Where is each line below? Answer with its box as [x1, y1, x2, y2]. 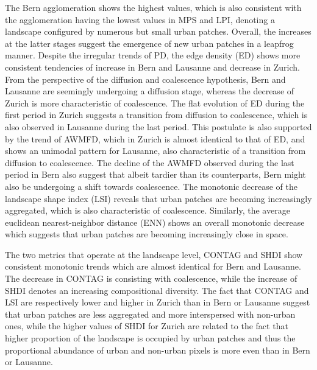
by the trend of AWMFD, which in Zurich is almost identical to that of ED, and [5, 132, 305, 145]
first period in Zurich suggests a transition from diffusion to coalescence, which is [5, 108, 308, 121]
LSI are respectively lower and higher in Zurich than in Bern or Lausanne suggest [5, 296, 310, 309]
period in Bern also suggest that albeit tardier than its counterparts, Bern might [5, 168, 306, 181]
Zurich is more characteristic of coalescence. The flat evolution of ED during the [5, 96, 305, 109]
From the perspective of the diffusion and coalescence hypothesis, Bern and [5, 72, 286, 85]
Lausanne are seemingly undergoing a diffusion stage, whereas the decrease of [5, 85, 294, 97]
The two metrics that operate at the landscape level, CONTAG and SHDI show [5, 248, 303, 260]
